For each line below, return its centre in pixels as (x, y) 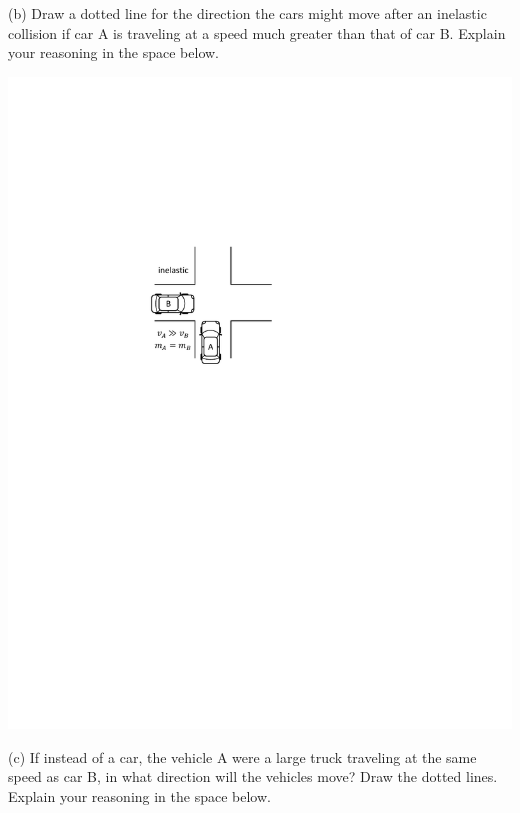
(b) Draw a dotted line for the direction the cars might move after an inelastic (247, 13)
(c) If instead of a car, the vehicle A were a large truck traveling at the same (242, 756)
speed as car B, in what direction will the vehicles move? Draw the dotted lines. (253, 776)
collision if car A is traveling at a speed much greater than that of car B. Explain (257, 32)
